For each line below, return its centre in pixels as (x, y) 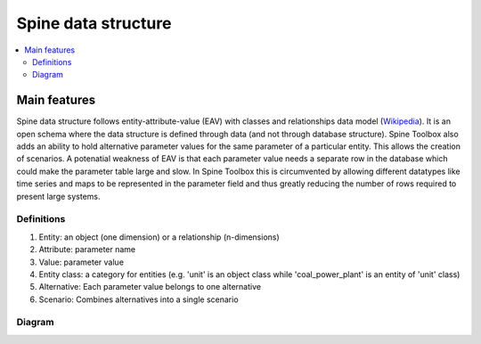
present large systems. (59, 196)
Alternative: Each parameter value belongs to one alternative (150, 287)
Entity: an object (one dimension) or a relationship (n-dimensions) (159, 237)
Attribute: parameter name (87, 250)
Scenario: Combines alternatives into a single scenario (139, 299)
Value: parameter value (82, 262)
